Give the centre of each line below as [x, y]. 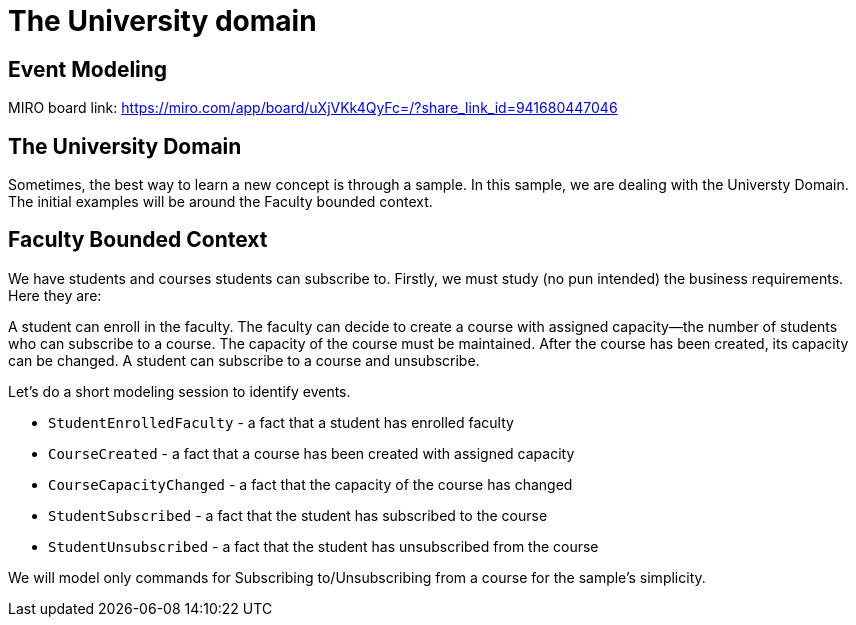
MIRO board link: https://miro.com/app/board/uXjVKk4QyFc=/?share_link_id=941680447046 [313, 108]
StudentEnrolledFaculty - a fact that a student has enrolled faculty [281, 422]
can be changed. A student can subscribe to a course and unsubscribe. [244, 360]
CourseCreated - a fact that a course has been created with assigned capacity [311, 453]
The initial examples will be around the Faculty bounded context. [220, 202]
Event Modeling [88, 69]
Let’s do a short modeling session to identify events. [179, 391]
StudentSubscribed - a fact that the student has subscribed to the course [298, 515]
